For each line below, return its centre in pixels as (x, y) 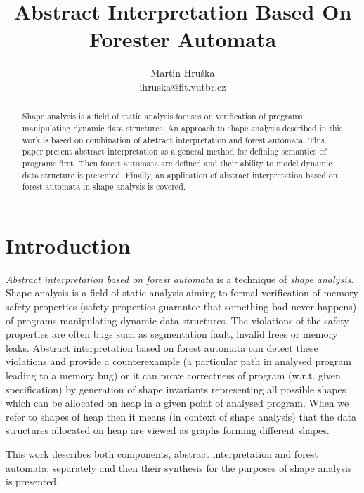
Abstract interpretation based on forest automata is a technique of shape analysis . (180, 278)
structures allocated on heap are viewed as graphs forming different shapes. (168, 430)
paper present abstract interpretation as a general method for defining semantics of (174, 151)
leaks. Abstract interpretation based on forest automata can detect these (162, 347)
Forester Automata (183, 39)
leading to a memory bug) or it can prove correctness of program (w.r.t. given (173, 375)
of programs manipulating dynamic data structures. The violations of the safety (177, 320)
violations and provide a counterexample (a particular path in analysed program (178, 361)
